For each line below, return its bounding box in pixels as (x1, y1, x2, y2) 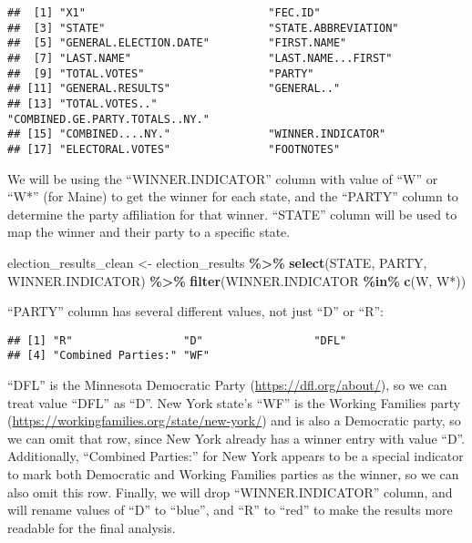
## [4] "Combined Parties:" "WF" (7, 349, 210, 363)
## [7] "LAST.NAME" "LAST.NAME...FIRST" (7, 51, 393, 65)
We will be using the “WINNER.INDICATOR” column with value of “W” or (7, 169, 438, 188)
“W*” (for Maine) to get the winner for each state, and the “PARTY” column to (7, 187, 458, 206)
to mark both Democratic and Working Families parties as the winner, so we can (7, 465, 459, 483)
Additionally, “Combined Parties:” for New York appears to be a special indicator (7, 446, 464, 466)
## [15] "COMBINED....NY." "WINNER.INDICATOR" (7, 128, 386, 141)
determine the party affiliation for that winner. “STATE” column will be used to (7, 204, 457, 223)
